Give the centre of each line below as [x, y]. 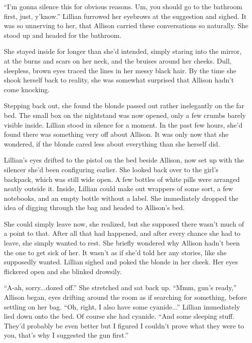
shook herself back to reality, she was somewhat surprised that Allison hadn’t [119, 80]
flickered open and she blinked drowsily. [63, 271]
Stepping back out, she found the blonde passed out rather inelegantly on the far [124, 106]
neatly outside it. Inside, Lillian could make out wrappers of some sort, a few [118, 188]
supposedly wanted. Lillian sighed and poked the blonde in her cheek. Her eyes [121, 262]
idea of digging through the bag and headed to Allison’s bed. [94, 207]
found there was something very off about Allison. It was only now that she [116, 134]
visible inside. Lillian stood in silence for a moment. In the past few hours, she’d [123, 124]
